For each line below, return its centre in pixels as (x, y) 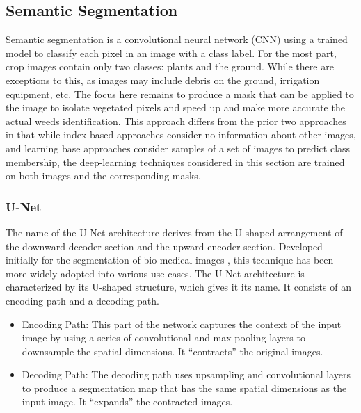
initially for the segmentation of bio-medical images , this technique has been (170, 260)
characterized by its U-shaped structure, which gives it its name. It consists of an (178, 287)
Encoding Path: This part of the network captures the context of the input (182, 324)
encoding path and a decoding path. (82, 300)
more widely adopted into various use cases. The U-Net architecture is (155, 273)
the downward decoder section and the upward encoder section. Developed (164, 246)
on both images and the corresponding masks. (103, 176)
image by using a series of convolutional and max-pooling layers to (163, 338)
